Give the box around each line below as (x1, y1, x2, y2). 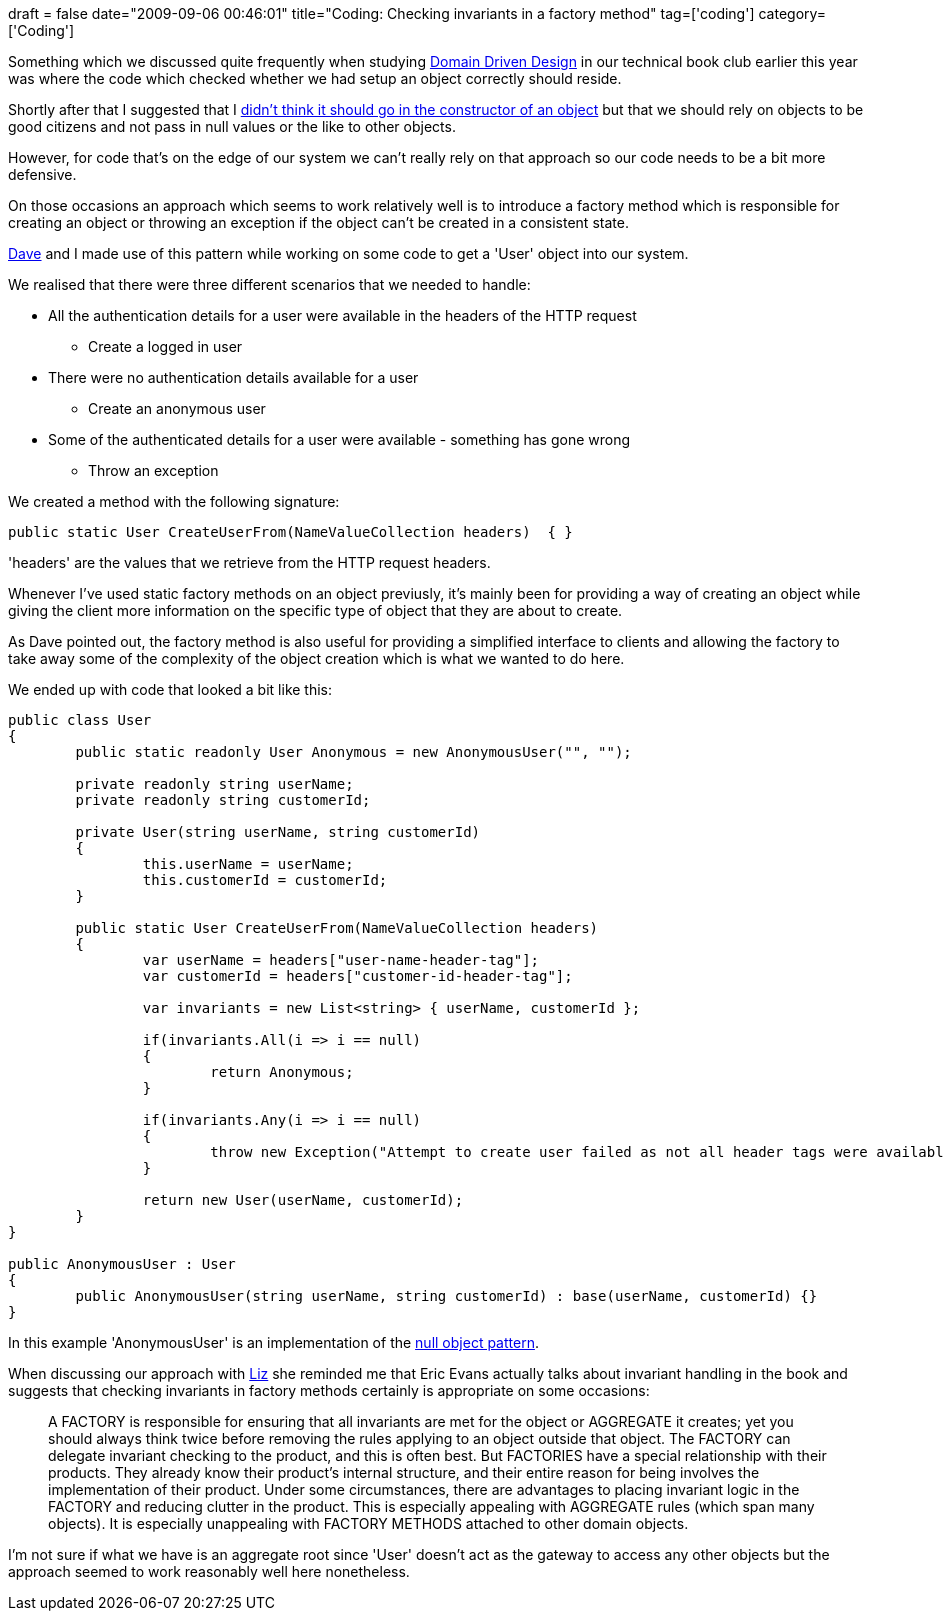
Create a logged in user (88, 338, 243, 355)
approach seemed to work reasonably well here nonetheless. (8, 1563, 410, 1580)
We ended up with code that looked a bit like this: (8, 681, 333, 698)
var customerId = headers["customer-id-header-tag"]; (142, 968, 573, 984)
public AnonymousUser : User (8, 1256, 236, 1272)
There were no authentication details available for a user (48, 369, 419, 386)
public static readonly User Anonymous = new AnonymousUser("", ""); (75, 744, 632, 760)
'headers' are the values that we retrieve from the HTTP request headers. (8, 554, 491, 571)
